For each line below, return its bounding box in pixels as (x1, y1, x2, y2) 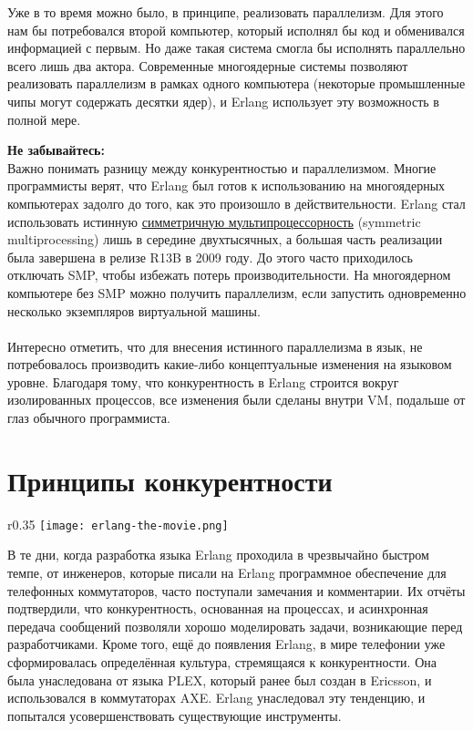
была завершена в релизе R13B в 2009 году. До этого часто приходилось (7, 247, 413, 266)
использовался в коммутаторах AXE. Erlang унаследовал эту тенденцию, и (7, 688, 426, 707)
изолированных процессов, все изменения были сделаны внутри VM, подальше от (7, 390, 466, 409)
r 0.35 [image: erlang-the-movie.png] (7, 514, 229, 533)
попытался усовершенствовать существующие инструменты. (7, 705, 342, 725)
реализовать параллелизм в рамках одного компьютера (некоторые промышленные (7, 74, 466, 93)
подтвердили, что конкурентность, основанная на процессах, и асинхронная (7, 599, 428, 618)
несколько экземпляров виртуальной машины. (7, 301, 261, 320)
